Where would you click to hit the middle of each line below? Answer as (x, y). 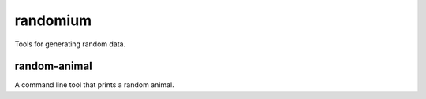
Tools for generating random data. (70, 44)
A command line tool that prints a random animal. (94, 85)
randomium (53, 20)
